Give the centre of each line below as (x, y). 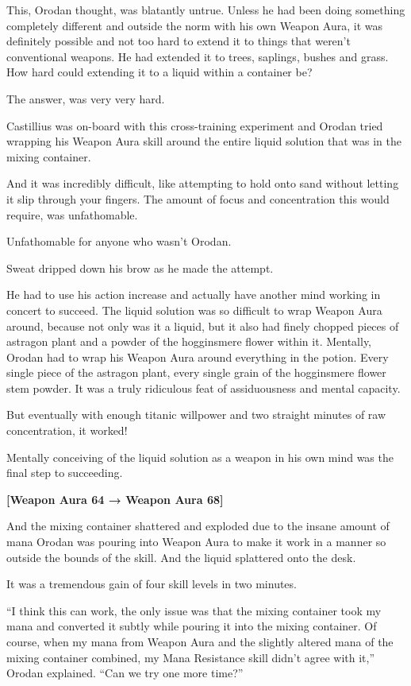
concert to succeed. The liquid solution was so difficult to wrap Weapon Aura (194, 310)
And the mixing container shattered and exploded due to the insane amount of (198, 526)
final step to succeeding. (65, 473)
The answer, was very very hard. (86, 98)
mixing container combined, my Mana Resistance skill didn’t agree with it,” (191, 657)
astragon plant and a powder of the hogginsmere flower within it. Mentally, (189, 341)
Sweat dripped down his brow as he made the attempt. (140, 267)
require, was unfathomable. (72, 214)
